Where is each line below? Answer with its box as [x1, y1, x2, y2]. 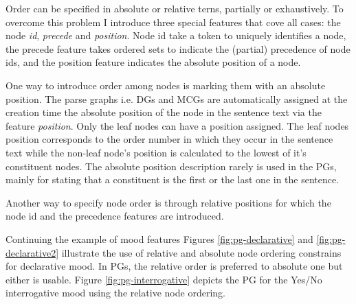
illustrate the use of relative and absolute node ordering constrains [61, 245, 342, 259]
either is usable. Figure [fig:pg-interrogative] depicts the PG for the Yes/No [5, 272, 322, 286]
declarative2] [5, 245, 59, 259]
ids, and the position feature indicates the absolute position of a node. [5, 55, 301, 69]
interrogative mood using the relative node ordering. [5, 285, 225, 300]
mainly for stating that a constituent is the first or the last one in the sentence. [5, 172, 340, 187]
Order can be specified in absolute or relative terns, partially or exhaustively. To [5, 1, 344, 15]
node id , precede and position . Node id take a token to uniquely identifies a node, [5, 28, 346, 43]
